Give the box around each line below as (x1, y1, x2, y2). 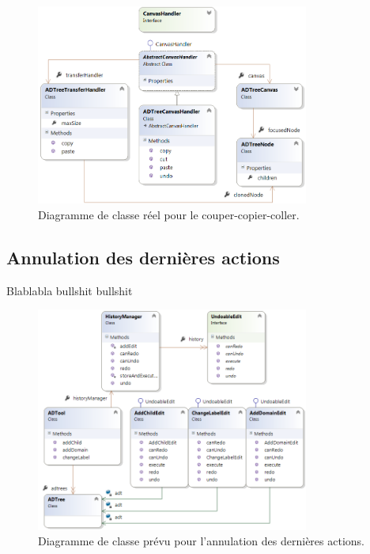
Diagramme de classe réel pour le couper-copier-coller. (38, 206, 300, 222)
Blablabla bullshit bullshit (6, 282, 133, 298)
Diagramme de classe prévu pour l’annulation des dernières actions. (38, 533, 364, 549)
